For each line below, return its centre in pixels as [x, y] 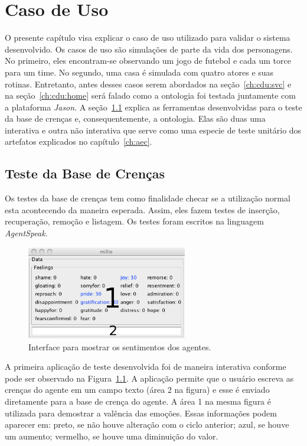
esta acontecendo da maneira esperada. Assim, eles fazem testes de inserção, [142, 209]
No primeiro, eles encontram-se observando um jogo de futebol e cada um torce [148, 61]
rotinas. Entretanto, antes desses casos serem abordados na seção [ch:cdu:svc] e [148, 84]
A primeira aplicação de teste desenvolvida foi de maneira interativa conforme [146, 367]
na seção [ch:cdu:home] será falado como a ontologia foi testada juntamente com [150, 95]
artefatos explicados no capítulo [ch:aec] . [79, 141]
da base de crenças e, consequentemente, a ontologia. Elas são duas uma [135, 118]
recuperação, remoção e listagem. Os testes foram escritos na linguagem [134, 221]
